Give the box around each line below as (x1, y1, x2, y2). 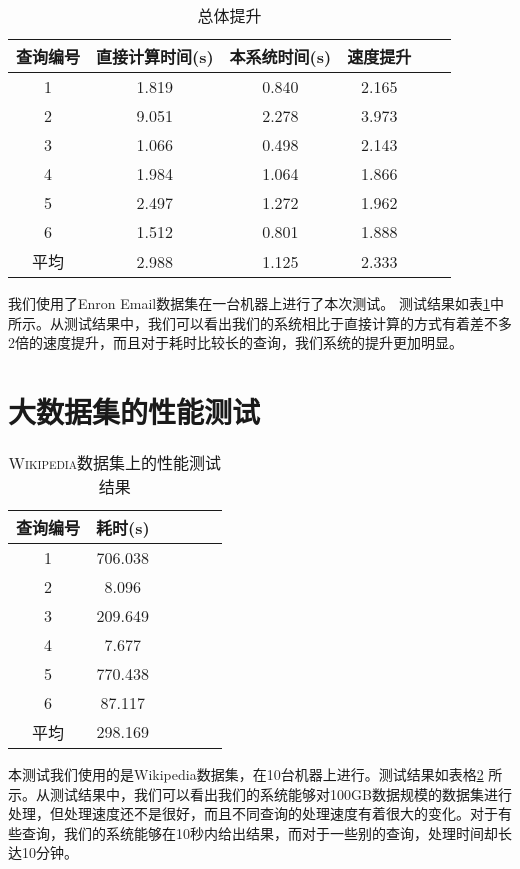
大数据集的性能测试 (8, 390, 261, 431)
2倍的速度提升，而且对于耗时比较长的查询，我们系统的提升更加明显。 (8, 332, 463, 353)
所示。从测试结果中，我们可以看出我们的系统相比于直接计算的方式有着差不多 (8, 312, 512, 333)
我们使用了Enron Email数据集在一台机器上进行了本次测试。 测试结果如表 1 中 (8, 293, 504, 313)
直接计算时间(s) (96, 45, 214, 68)
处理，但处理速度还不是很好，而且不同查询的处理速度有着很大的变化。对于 (8, 803, 498, 824)
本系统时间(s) (229, 45, 332, 68)
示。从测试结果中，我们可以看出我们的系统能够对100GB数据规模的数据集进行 (8, 783, 512, 804)
